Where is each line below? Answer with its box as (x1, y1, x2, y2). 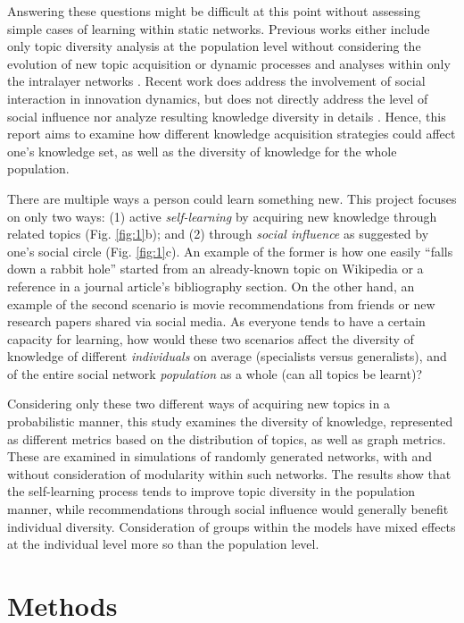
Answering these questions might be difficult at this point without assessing (7, 2, 421, 20)
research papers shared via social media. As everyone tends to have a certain (7, 312, 426, 331)
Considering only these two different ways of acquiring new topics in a (7, 394, 390, 413)
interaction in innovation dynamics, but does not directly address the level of (7, 88, 428, 107)
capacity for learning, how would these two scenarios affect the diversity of (7, 329, 414, 348)
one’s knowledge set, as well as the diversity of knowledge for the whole (7, 141, 397, 160)
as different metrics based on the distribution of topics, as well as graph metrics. (7, 429, 446, 448)
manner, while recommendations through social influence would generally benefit (7, 500, 449, 518)
